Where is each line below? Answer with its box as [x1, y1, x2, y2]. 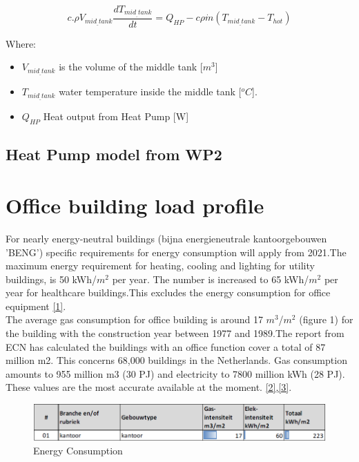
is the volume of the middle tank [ [59, 59, 203, 74]
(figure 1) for [299, 312, 353, 327]
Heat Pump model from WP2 [6, 144, 222, 165]
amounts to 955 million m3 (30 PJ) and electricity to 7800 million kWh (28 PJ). [6, 366, 345, 381]
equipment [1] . [6, 298, 66, 313]
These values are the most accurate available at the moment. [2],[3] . [6, 380, 292, 394]
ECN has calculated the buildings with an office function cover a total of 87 [6, 339, 326, 354]
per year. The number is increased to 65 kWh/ [112, 271, 309, 286]
